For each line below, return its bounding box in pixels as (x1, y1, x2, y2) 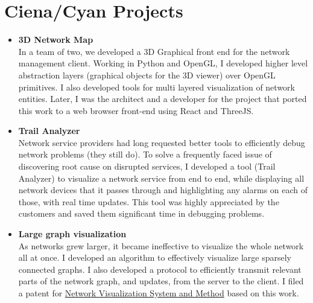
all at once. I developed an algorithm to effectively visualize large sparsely (18, 251, 291, 264)
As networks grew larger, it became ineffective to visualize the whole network (18, 239, 304, 252)
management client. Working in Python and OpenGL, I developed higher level (18, 57, 308, 69)
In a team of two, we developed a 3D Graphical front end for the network (18, 45, 290, 57)
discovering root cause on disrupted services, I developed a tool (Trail (18, 160, 276, 173)
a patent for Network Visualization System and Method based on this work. (18, 287, 299, 299)
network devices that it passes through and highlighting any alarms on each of (18, 183, 308, 196)
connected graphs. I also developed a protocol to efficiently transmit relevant (18, 263, 302, 275)
